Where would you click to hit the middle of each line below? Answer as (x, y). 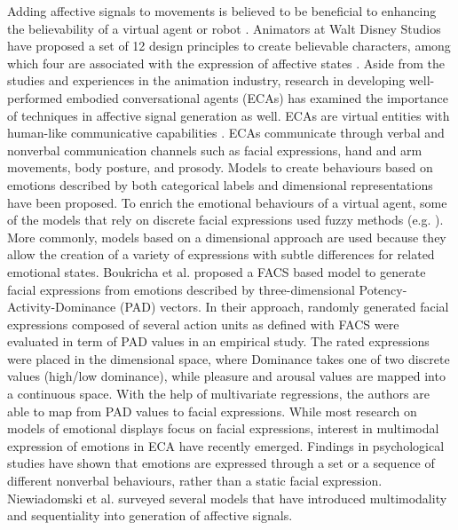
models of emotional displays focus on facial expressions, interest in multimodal (223, 428)
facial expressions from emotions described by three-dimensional (181, 289)
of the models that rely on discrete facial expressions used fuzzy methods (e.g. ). (225, 220)
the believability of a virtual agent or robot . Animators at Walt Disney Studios (224, 28)
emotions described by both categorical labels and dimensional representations (220, 184)
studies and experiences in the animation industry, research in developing (206, 80)
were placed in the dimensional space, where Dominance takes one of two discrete (229, 358)
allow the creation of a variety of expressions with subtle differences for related (221, 254)
